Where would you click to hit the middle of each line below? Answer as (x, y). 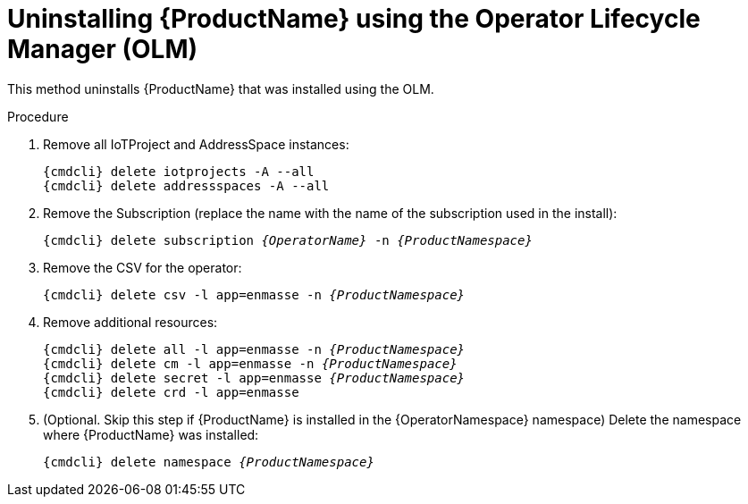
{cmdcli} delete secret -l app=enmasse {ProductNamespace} (254, 378)
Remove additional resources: (130, 322)
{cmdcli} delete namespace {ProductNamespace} (209, 462)
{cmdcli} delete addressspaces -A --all (186, 185)
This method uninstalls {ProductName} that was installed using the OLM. (221, 88)
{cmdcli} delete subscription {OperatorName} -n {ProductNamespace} (288, 240)
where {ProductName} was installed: (151, 434)
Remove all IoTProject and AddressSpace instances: (196, 144)
